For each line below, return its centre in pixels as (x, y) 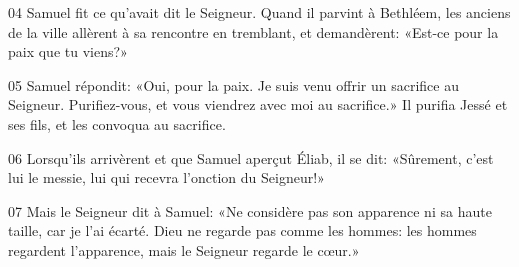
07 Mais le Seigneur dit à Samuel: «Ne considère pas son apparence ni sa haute (250, 210)
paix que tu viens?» (68, 51)
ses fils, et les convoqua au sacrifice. (117, 123)
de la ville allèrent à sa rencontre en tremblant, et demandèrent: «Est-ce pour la (253, 31)
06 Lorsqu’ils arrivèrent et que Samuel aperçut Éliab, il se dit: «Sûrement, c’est (251, 157)
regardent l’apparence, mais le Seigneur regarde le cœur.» (184, 249)
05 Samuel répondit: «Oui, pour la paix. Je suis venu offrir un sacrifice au (233, 84)
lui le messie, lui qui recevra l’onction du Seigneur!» (166, 177)
